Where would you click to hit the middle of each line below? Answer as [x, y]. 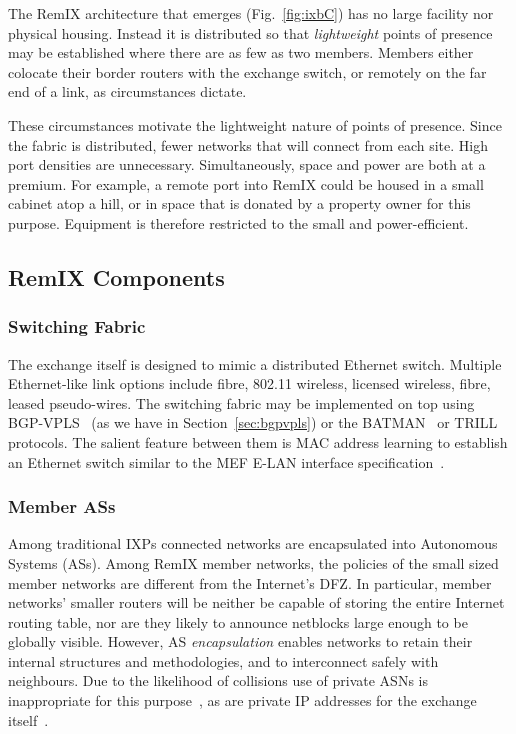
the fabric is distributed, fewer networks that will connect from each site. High [248, 144]
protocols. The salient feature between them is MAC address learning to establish [258, 441]
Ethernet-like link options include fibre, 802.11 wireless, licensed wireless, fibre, [249, 383]
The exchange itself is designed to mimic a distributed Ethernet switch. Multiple [255, 363]
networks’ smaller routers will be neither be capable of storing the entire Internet [256, 602]
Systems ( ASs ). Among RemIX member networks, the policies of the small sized [253, 562]
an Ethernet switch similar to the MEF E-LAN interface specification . [226, 461]
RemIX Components [116, 276]
